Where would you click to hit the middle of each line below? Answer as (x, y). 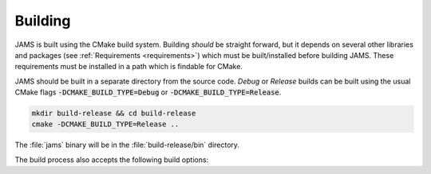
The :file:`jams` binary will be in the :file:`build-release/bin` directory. (127, 145)
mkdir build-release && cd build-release (114, 114)
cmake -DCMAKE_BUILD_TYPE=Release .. (105, 124)
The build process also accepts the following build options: (112, 160)
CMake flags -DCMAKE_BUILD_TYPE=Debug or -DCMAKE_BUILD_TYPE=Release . (148, 92)
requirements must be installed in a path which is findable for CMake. (129, 67)
